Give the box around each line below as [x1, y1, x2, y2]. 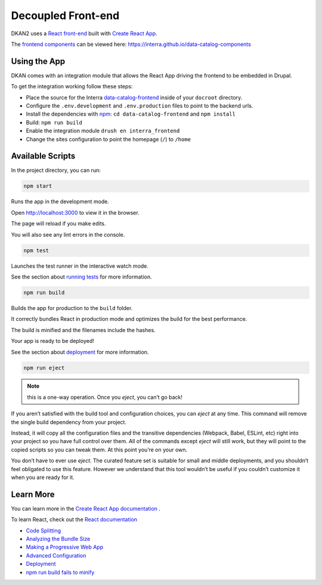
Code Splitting [26, 527, 61, 534]
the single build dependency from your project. [11, 418, 126, 426]
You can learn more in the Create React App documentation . [11, 504, 161, 512]
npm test [23, 247, 49, 253]
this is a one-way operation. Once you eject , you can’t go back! [27, 394, 183, 401]
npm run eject [23, 364, 65, 371]
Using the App [11, 56, 66, 66]
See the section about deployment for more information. [11, 348, 149, 355]
